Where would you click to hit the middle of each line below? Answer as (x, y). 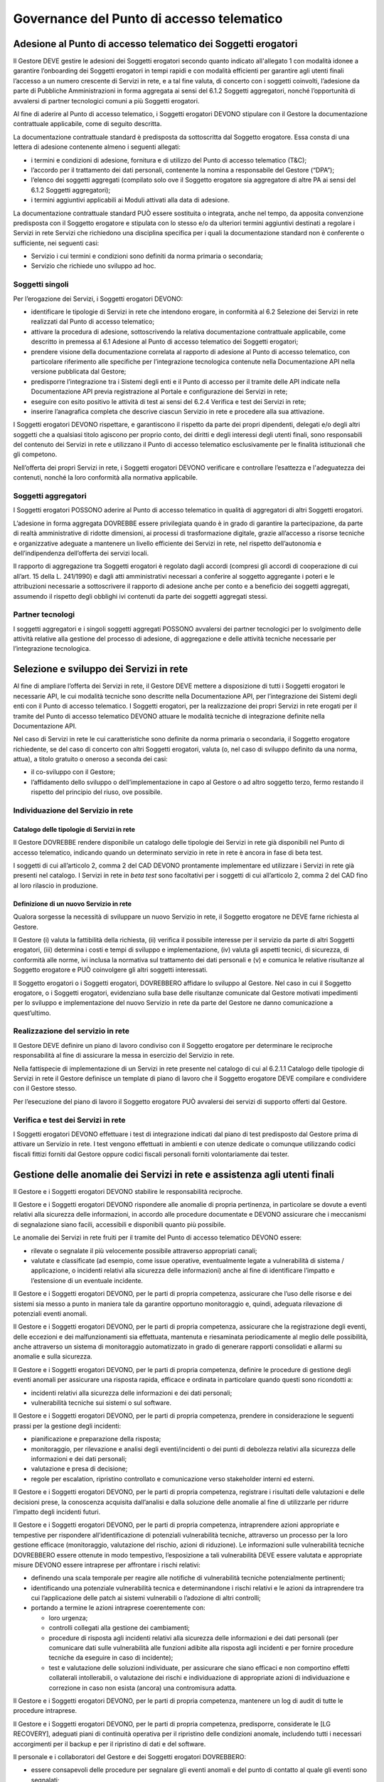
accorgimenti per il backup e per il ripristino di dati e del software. (110, 1744)
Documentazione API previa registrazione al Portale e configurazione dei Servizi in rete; (159, 391)
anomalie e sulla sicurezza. (53, 1356)
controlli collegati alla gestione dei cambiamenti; (119, 1628)
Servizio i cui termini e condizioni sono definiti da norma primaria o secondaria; (147, 256)
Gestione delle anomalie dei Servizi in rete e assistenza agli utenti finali (174, 1174)
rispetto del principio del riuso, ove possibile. (97, 792)
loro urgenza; (68, 1617)
